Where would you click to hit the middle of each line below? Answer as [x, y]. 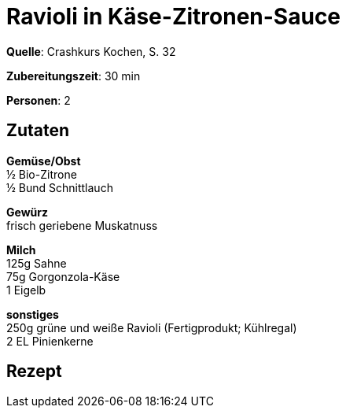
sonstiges [33, 314]
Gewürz [27, 212]
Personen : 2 [39, 100]
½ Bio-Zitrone [42, 174]
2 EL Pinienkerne [50, 341]
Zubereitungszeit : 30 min [74, 76]
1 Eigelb [26, 290]
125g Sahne [37, 263]
